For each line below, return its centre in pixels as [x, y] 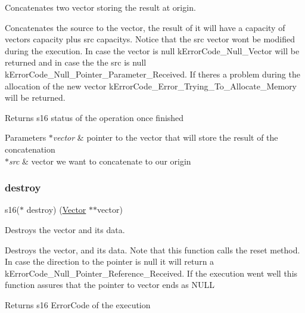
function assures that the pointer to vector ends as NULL [110, 285]
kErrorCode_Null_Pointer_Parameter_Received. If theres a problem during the [152, 74]
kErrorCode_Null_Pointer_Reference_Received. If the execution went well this [151, 273]
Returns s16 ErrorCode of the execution [78, 304]
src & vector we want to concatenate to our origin [100, 161]
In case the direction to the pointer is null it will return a [110, 261]
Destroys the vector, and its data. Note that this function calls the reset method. [152, 250]
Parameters [26, 137]
